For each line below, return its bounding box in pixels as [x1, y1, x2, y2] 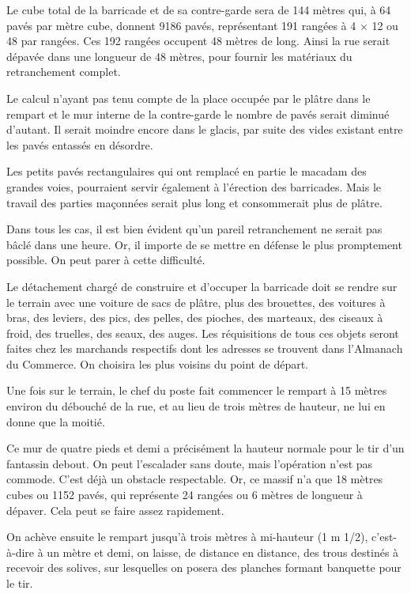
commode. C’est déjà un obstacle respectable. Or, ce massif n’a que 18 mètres [6, 471, 383, 487]
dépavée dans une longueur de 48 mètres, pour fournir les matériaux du [6, 47, 353, 64]
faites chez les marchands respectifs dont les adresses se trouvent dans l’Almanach [6, 340, 403, 357]
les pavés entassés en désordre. [6, 136, 153, 153]
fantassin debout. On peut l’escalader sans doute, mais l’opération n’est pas [6, 455, 373, 471]
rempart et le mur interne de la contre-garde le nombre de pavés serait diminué [6, 105, 390, 122]
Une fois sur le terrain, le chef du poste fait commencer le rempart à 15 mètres [6, 382, 387, 399]
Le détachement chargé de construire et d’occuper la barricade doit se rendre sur [6, 278, 398, 294]
